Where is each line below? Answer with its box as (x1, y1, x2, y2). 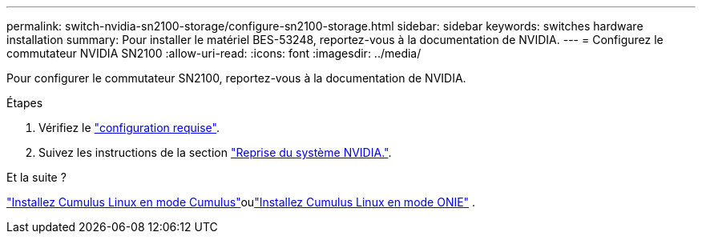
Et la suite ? (6, 170, 67, 184)
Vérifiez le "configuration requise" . (38, 121, 220, 134)
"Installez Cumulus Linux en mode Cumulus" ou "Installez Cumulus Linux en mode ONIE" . (6, 195, 476, 209)
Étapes (6, 96, 43, 110)
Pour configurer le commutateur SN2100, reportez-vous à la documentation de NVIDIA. (6, 71, 466, 85)
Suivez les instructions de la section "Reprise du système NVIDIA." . (38, 146, 392, 159)
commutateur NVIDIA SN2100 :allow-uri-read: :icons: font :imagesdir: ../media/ (6, 46, 422, 60)
